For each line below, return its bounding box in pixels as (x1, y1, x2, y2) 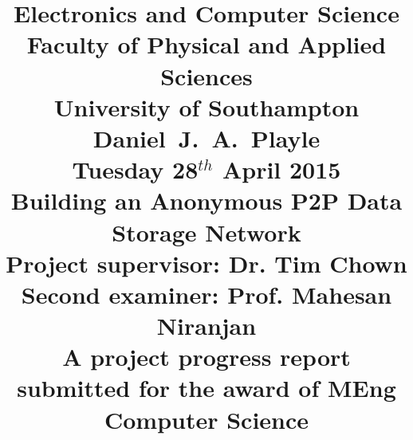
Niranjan (156, 309, 257, 342)
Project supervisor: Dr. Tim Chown (6, 246, 407, 279)
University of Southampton (53, 90, 360, 123)
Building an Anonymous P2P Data (10, 184, 403, 217)
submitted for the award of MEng (17, 371, 396, 404)
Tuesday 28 (72, 153, 199, 186)
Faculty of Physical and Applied (26, 28, 387, 61)
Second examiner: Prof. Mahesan (21, 277, 392, 310)
